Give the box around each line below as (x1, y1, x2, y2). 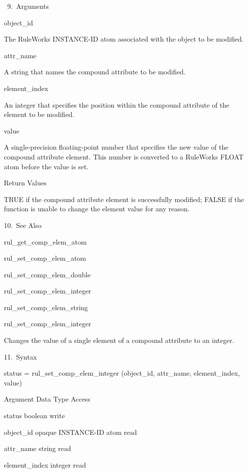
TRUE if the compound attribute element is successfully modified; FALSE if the (4, 194, 244, 204)
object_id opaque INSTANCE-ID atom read (4, 427, 137, 437)
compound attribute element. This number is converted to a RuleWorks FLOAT (4, 151, 244, 161)
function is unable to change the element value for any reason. (4, 203, 190, 214)
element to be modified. (4, 109, 75, 119)
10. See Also (4, 220, 41, 230)
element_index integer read (4, 459, 86, 470)
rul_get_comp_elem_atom (4, 236, 87, 247)
